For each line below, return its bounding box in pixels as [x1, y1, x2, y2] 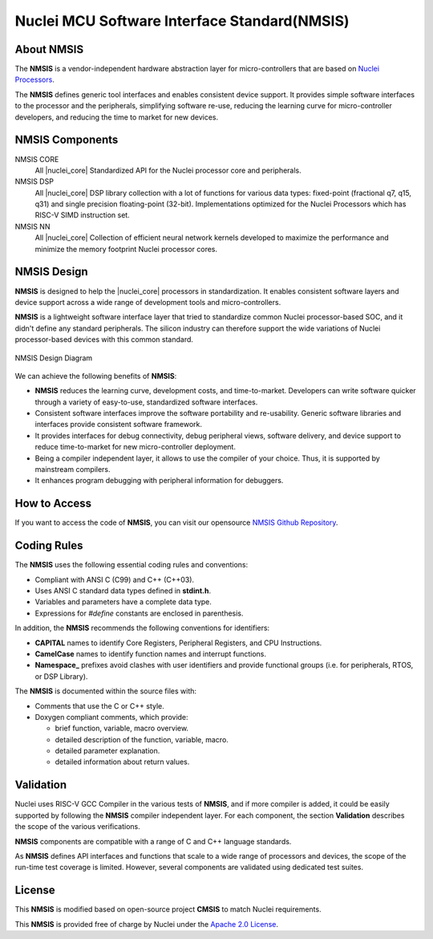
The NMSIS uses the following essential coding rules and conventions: [14, 560, 249, 570]
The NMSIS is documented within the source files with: [14, 686, 196, 696]
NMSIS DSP [14, 177, 54, 186]
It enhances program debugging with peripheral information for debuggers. [34, 476, 284, 486]
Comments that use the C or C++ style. [34, 701, 164, 710]
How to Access [14, 497, 92, 510]
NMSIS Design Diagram [14, 353, 93, 363]
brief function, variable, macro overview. [55, 723, 188, 734]
